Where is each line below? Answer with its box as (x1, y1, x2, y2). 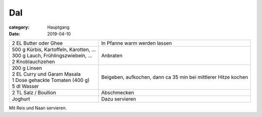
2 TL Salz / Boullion (12, 89, 56, 96)
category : (9, 24, 30, 30)
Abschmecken (101, 89, 134, 96)
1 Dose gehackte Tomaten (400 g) (12, 77, 90, 84)
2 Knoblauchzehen (12, 58, 55, 65)
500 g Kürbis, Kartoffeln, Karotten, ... (12, 46, 96, 53)
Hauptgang (47, 24, 70, 30)
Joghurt (12, 96, 30, 102)
